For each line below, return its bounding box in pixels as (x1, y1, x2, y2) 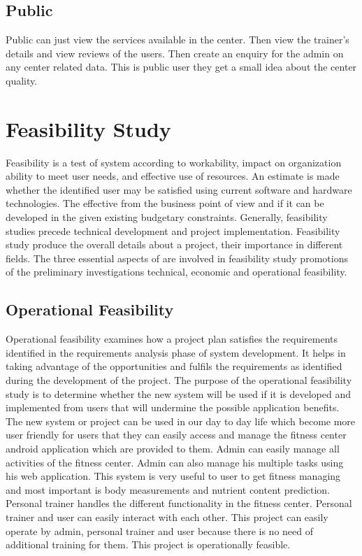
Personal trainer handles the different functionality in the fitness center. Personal (6, 496, 352, 511)
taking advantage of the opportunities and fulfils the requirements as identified (6, 359, 342, 373)
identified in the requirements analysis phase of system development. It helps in (6, 345, 346, 359)
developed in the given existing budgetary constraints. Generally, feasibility (6, 210, 328, 224)
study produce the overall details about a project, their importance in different (6, 237, 343, 252)
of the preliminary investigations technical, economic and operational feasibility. (6, 264, 347, 279)
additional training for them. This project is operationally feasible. (6, 537, 291, 552)
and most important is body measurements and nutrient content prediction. (6, 482, 331, 497)
